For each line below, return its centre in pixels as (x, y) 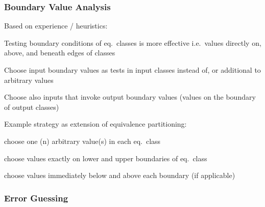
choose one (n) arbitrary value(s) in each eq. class (82, 141)
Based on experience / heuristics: (56, 26)
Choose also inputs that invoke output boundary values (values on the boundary (130, 97)
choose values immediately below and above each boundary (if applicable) (120, 175)
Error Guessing (36, 198)
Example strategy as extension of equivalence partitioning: (95, 124)
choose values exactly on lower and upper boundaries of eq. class (106, 158)
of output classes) (32, 107)
